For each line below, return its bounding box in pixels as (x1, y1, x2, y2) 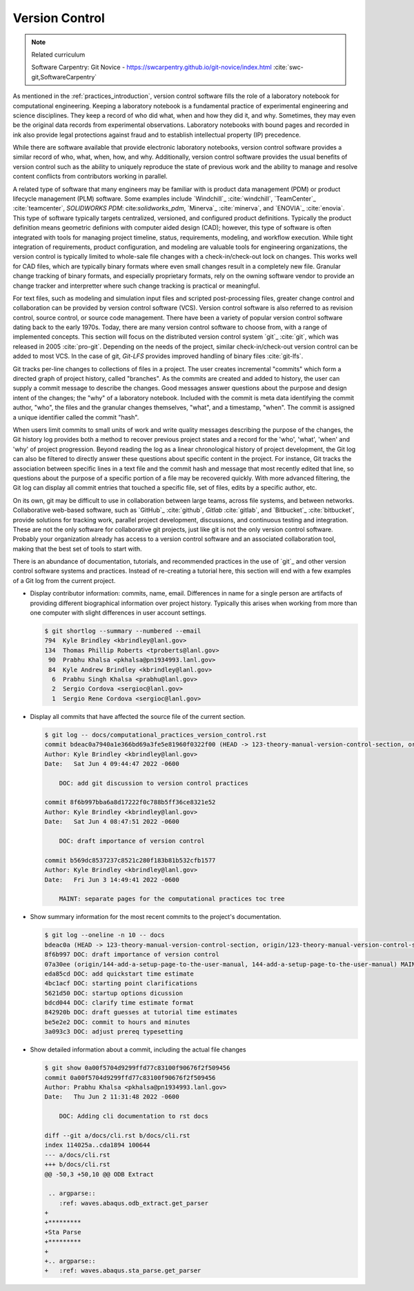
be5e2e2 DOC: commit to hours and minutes (44, 1018, 190, 1026)
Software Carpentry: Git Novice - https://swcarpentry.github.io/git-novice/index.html (31, 63, 272, 72)
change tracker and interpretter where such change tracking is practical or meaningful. (12, 282, 260, 290)
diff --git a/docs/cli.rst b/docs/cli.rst (44, 1132, 190, 1139)
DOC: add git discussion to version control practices (59, 779, 248, 787)
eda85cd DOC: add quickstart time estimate (44, 969, 195, 978)
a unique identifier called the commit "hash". (12, 413, 139, 421)
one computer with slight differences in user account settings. (30, 609, 207, 617)
